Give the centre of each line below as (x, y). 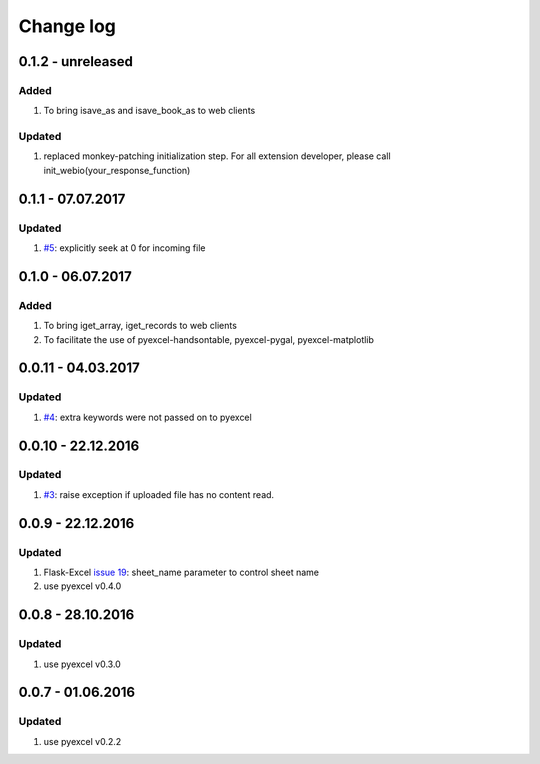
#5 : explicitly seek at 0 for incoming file (124, 248)
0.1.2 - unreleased (76, 61)
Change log (67, 26)
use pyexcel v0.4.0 (82, 586)
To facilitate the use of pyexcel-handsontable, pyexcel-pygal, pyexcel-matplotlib (209, 339)
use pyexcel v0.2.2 (82, 741)
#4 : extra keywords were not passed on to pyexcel (147, 417)
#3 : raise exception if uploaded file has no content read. (159, 494)
